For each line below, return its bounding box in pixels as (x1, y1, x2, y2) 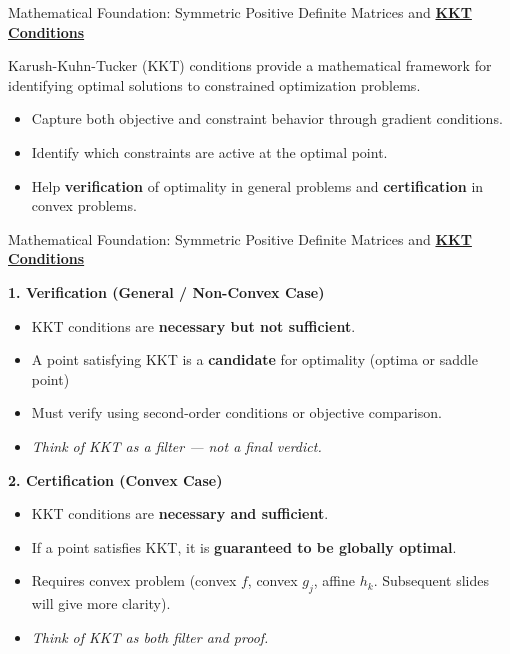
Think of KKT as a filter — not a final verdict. (31, 435, 322, 456)
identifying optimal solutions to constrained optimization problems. (8, 74, 421, 95)
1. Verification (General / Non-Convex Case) (8, 281, 325, 302)
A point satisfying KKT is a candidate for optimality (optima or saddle (31, 349, 478, 370)
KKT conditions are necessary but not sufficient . (31, 315, 356, 336)
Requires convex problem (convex (31, 570, 237, 591)
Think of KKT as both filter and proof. (31, 626, 269, 647)
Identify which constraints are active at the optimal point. (31, 141, 388, 162)
